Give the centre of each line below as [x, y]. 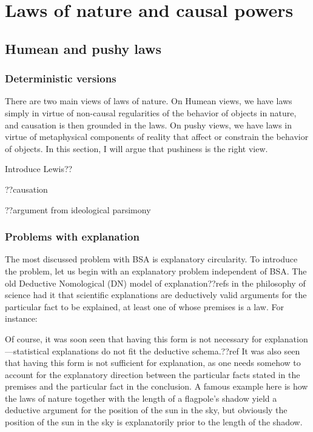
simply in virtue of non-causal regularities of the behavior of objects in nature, [151, 112]
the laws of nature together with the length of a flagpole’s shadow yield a [141, 398]
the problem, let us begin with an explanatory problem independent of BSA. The [156, 271]
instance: [21, 318]
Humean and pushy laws [83, 48]
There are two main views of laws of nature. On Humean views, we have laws [149, 101]
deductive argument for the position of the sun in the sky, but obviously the [146, 410]
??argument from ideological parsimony [78, 209]
